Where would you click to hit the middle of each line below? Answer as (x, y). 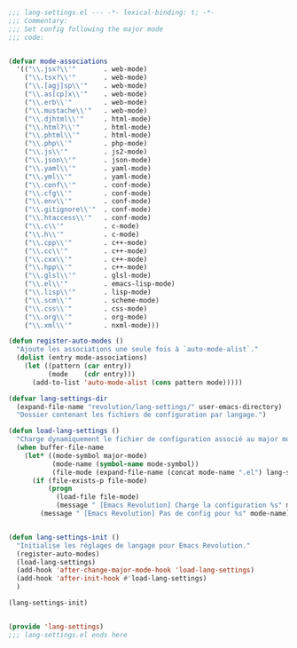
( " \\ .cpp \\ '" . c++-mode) (86, 242)
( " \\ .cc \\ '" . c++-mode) (86, 251)
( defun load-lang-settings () (64, 431)
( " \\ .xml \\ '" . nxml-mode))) (92, 325)
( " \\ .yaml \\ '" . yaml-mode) (88, 168)
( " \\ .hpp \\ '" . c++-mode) (86, 267)
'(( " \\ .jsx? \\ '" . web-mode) (82, 69)
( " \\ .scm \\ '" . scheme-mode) (92, 300)
